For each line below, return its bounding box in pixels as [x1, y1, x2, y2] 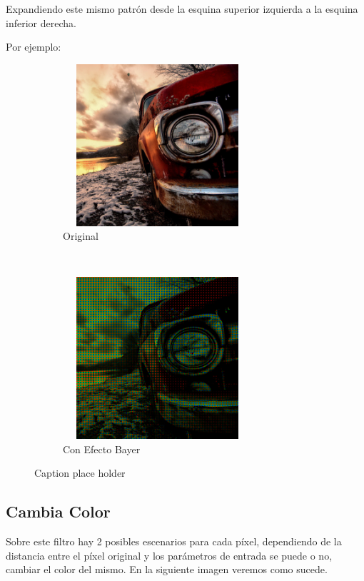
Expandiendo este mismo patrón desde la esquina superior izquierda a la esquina [6, 1, 358, 16]
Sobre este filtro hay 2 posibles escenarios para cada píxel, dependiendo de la [6, 534, 342, 549]
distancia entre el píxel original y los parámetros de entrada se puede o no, [6, 547, 333, 562]
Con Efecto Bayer [63, 441, 141, 456]
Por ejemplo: [6, 39, 61, 54]
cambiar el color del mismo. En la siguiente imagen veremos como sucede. [6, 562, 328, 577]
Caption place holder [34, 465, 126, 480]
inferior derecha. [6, 15, 76, 30]
